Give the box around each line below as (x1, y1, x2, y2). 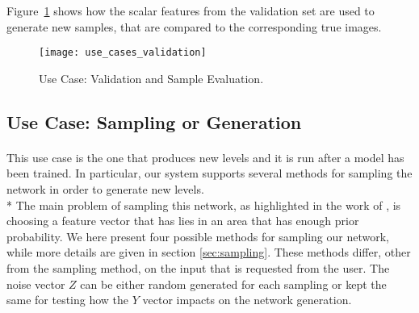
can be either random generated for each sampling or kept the (80, 275, 387, 292)
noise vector (6, 275, 65, 292)
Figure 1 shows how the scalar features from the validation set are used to (6, 2, 375, 19)
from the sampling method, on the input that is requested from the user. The (6, 259, 390, 276)
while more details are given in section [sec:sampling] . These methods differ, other (6, 244, 411, 261)
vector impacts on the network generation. (142, 291, 352, 308)
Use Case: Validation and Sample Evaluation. (39, 69, 264, 86)
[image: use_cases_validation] (39, 47, 207, 59)
